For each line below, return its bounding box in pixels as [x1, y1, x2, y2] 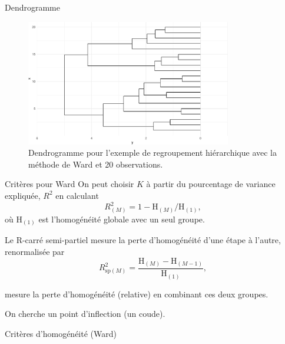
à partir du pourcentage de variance [146, 178, 276, 190]
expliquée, [5, 189, 41, 201]
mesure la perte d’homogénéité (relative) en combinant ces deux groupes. [5, 287, 269, 300]
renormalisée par [5, 245, 65, 257]
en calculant [55, 189, 99, 201]
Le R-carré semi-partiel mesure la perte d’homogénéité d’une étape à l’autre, [5, 234, 281, 246]
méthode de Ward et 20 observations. [28, 158, 163, 170]
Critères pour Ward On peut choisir [5, 178, 134, 190]
